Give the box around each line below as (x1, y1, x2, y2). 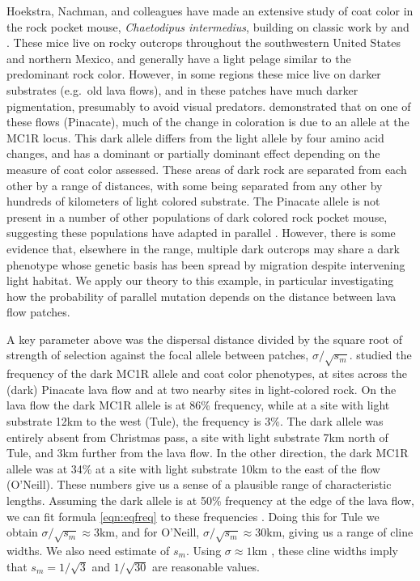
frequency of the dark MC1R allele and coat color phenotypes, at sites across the (6, 365, 407, 382)
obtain (6, 524, 38, 541)
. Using (185, 541, 222, 558)
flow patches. (6, 303, 70, 320)
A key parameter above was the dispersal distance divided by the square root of (6, 330, 403, 347)
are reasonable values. (152, 558, 260, 575)
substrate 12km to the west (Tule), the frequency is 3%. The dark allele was (6, 413, 384, 430)
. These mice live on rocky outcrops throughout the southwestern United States (6, 34, 401, 51)
